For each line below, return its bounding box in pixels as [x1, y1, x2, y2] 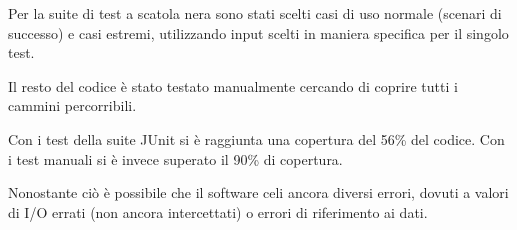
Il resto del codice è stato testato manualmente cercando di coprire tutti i [8, 75, 458, 96]
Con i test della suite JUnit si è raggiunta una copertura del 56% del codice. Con [8, 128, 505, 149]
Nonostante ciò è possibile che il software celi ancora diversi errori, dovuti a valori [8, 182, 509, 203]
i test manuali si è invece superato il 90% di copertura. [8, 148, 343, 169]
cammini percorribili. [8, 95, 137, 116]
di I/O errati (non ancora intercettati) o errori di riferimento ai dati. [8, 201, 428, 222]
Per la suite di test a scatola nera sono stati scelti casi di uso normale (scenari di [8, 3, 502, 23]
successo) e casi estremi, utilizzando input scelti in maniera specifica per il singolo [8, 22, 509, 43]
